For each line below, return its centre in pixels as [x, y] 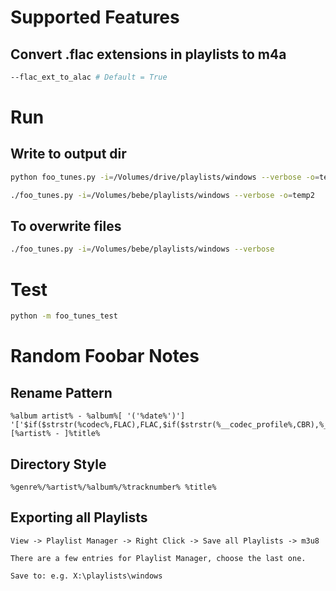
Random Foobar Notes [105, 356]
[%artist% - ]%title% [55, 434]
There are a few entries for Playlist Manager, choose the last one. [158, 558]
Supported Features [95, 17]
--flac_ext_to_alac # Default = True [89, 77]
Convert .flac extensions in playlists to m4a [148, 54]
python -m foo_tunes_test [64, 316]
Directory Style [58, 464]
